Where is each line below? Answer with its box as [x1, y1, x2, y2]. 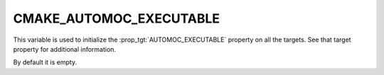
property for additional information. [13, 45, 117, 53]
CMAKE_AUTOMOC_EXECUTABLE [13, 11, 220, 26]
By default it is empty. [13, 58, 78, 67]
